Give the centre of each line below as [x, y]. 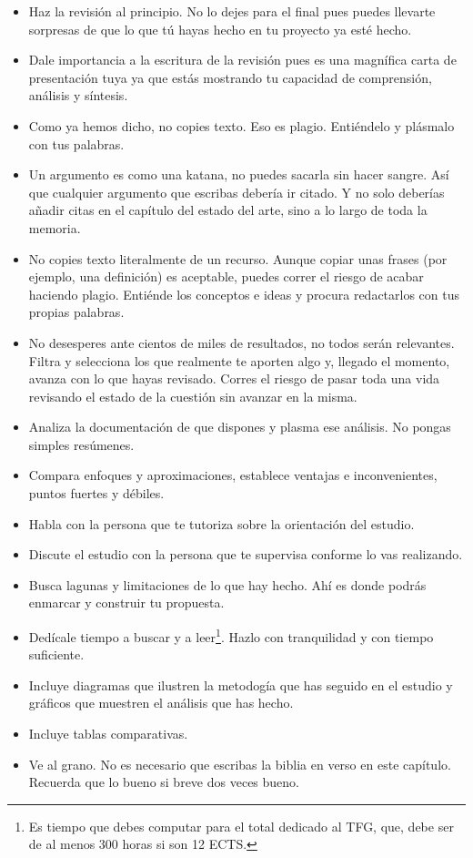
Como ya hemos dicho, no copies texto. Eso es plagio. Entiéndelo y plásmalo [242, 125]
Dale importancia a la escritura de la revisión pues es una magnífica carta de [242, 60]
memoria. [55, 227]
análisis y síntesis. [78, 95]
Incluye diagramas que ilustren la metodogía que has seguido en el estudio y [241, 684]
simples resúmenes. [81, 444]
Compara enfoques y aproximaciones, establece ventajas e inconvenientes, [233, 475]
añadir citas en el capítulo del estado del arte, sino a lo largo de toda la [228, 210]
